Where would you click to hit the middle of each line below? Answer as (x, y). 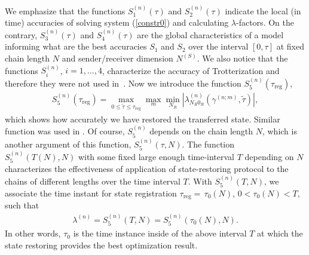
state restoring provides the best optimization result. (101, 245)
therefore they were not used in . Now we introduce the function (123, 83)
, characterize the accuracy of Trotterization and (191, 70)
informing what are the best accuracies (76, 46)
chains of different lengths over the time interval (93, 181)
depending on (269, 156)
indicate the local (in (263, 10)
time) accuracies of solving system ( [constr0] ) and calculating (117, 22)
